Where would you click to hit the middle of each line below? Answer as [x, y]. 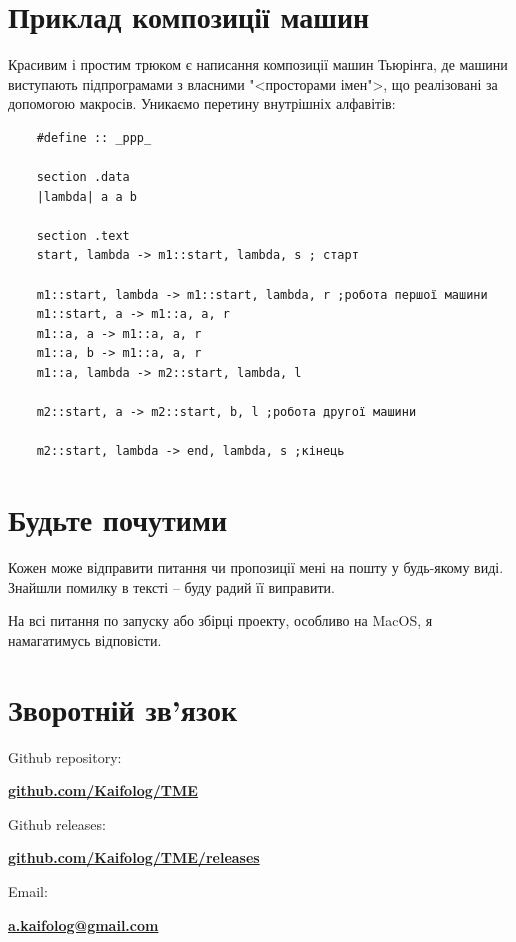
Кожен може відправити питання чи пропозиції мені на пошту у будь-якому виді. [256, 567]
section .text [83, 235]
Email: [28, 891]
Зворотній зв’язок [123, 708]
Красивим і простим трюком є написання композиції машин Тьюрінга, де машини [258, 64]
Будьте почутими [118, 519]
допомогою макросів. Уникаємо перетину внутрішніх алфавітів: [202, 103]
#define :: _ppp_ [94, 137]
